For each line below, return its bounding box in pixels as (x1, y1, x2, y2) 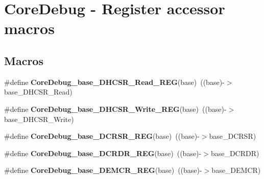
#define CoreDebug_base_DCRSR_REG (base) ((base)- (4, 131, 200, 141)
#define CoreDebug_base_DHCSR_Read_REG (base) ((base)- (4, 76, 225, 87)
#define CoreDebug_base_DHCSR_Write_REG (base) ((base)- (4, 103, 227, 114)
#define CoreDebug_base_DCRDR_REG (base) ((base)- (4, 147, 202, 158)
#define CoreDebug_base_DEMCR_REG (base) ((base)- (4, 165, 202, 175)
